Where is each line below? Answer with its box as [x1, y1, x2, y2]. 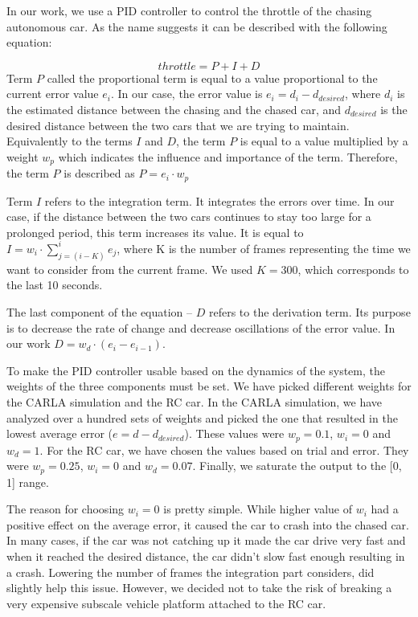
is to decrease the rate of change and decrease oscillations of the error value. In [6, 319, 395, 336]
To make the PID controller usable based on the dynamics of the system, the [6, 362, 385, 378]
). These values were [184, 425, 285, 442]
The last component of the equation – [6, 303, 193, 320]
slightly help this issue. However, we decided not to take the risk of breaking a [6, 579, 392, 596]
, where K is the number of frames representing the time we [117, 239, 411, 256]
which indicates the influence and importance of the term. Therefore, [58, 148, 398, 165]
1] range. [6, 473, 49, 490]
